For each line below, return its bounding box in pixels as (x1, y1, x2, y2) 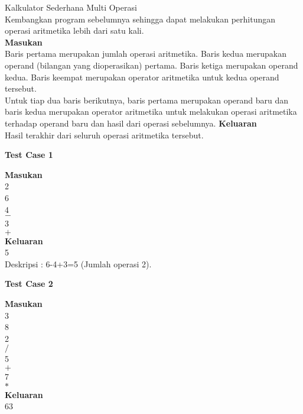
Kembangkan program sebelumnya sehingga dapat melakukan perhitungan (5, 12, 276, 25)
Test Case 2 (5, 277, 53, 290)
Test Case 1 (5, 148, 53, 161)
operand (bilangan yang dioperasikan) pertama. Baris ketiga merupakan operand (5, 59, 298, 71)
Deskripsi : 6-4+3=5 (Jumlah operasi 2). (5, 257, 152, 270)
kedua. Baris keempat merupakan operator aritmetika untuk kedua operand (5, 70, 279, 83)
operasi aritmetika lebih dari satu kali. (5, 24, 144, 37)
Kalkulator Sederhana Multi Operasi (5, 1, 137, 13)
